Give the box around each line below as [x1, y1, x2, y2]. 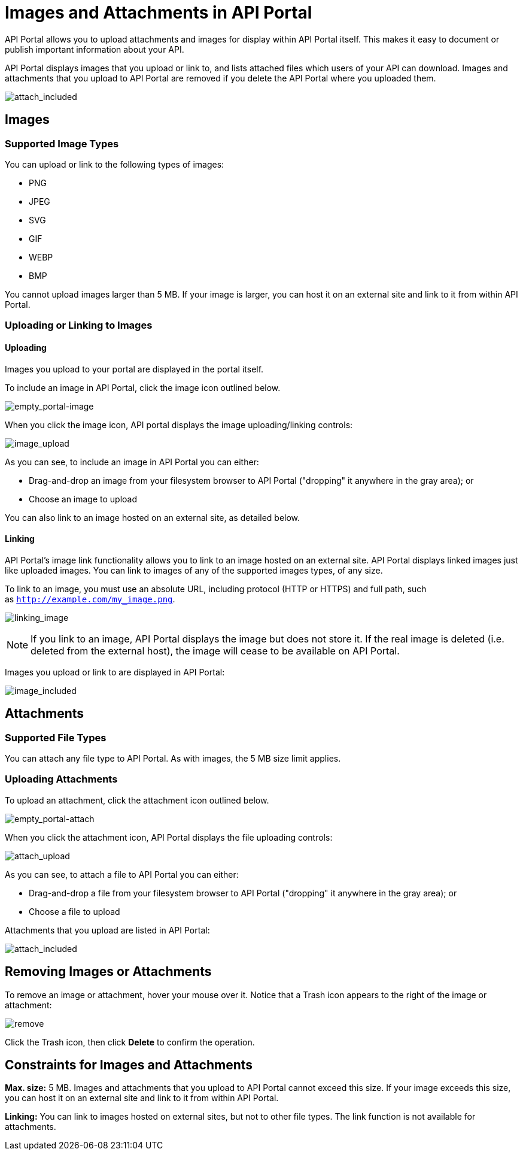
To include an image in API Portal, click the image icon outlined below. [5, 382, 281, 393]
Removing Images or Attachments [5, 964, 212, 980]
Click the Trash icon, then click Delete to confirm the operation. [5, 1036, 255, 1047]
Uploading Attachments [5, 773, 118, 786]
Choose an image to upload [29, 493, 138, 504]
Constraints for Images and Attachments [5, 1057, 253, 1073]
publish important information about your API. [5, 44, 184, 54]
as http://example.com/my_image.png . [5, 593, 175, 604]
